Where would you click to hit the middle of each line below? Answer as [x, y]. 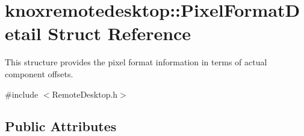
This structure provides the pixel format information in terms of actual [136, 62]
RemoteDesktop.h [85, 94]
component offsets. [39, 73]
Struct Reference [119, 33]
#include [22, 94]
